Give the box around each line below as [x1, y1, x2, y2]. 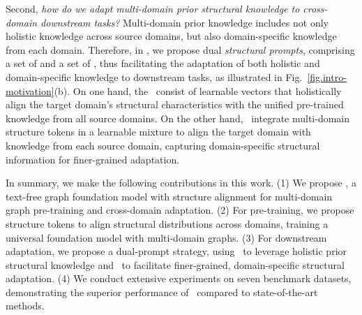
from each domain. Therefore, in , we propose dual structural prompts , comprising [6, 42, 355, 57]
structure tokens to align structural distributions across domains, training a [6, 216, 329, 230]
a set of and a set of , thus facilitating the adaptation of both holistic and [6, 56, 320, 71]
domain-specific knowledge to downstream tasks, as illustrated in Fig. [6, 69, 303, 84]
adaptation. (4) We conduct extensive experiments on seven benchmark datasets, [6, 271, 352, 286]
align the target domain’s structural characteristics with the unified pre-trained [6, 97, 344, 112]
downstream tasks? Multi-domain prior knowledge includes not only [40, 15, 329, 29]
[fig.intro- [307, 69, 347, 84]
